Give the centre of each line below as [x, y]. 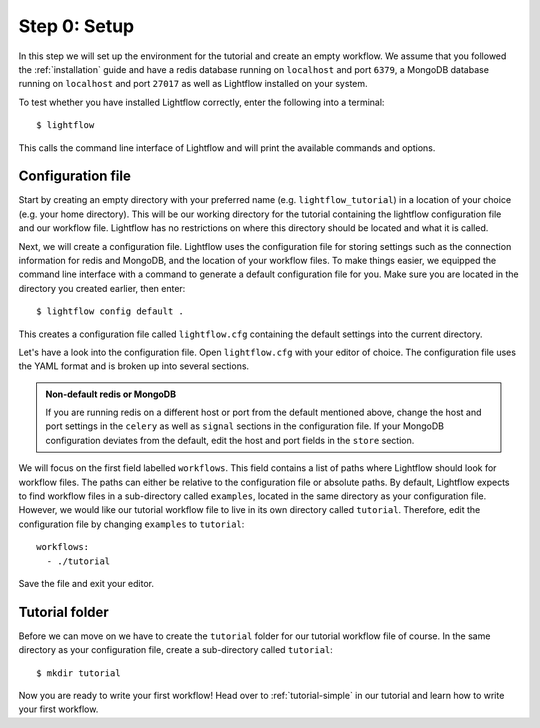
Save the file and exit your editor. [86, 583]
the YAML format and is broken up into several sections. [134, 366]
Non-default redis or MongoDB [111, 394]
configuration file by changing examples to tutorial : [131, 524]
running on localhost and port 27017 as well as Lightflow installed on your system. [193, 84]
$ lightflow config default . [110, 311]
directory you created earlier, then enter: [102, 288]
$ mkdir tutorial [78, 673]
